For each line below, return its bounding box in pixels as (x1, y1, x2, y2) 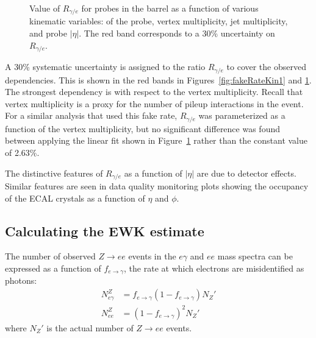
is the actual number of (46, 321, 134, 334)
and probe (29, 27, 67, 40)
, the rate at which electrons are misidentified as (124, 262, 304, 274)
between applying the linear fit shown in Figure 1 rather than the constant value (5, 134, 307, 147)
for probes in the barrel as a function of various (81, 2, 259, 14)
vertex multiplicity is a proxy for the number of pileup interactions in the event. (5, 97, 304, 110)
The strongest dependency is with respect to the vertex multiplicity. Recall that (5, 85, 303, 98)
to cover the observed (226, 60, 306, 73)
